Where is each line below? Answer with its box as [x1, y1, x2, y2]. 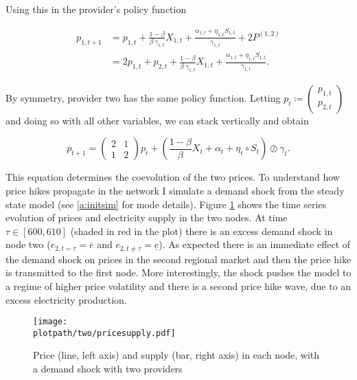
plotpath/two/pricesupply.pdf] [33, 328, 176, 338]
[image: [33, 317, 68, 327]
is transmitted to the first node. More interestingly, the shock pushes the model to [5, 265, 352, 280]
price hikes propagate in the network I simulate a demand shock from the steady [5, 183, 345, 197]
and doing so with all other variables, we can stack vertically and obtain [5, 113, 309, 127]
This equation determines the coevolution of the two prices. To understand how [5, 170, 340, 184]
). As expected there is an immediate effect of [159, 237, 351, 252]
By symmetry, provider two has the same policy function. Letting [5, 90, 281, 104]
